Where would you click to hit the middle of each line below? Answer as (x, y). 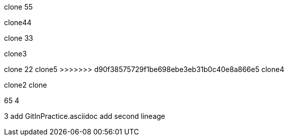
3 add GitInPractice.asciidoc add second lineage (85, 116)
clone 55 (18, 7)
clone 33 (19, 38)
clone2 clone (26, 85)
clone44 (18, 22)
